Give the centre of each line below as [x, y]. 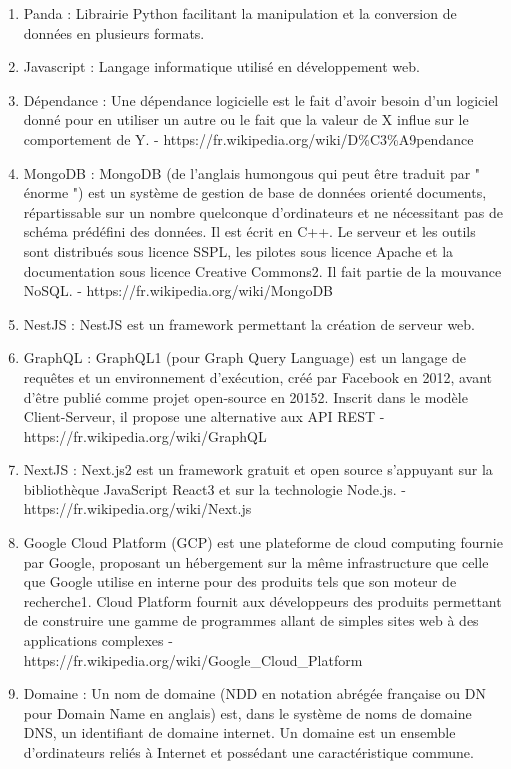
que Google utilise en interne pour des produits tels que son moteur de [240, 581]
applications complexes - [98, 640]
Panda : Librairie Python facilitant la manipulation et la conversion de [240, 13]
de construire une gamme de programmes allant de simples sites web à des [251, 620]
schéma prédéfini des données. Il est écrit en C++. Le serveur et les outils [249, 231]
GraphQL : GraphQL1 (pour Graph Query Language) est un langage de [245, 357]
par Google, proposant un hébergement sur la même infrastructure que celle [256, 561]
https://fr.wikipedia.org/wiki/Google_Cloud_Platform [193, 659]
